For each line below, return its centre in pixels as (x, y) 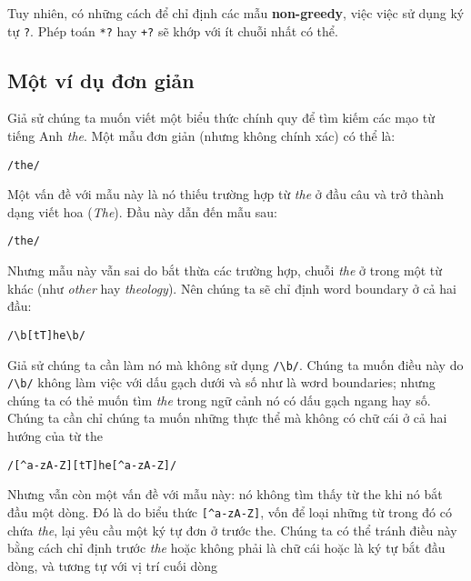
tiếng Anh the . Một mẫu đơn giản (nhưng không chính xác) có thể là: (201, 136)
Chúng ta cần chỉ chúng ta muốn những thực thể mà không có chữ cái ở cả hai (227, 418)
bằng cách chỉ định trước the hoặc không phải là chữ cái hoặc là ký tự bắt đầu (226, 548)
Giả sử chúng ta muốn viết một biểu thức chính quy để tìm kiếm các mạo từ (221, 118)
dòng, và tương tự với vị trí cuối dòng (113, 565)
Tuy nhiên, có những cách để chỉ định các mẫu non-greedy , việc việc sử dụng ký (236, 13)
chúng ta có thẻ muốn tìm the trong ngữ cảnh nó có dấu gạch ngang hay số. (219, 400)
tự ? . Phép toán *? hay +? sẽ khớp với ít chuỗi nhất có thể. (173, 30)
